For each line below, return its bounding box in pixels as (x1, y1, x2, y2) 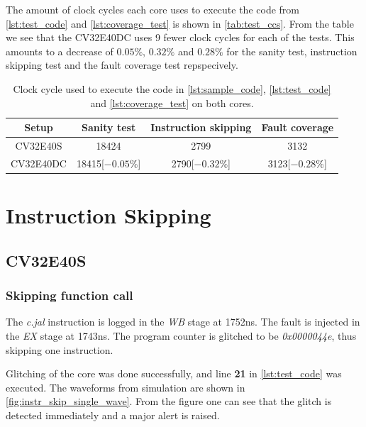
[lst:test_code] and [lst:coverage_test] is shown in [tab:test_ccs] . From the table (6, 16, 354, 30)
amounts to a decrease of (6, 43, 113, 58)
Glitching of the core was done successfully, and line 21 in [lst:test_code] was (6, 366, 342, 381)
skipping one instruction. (6, 342, 113, 357)
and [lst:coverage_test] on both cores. (90, 95, 254, 110)
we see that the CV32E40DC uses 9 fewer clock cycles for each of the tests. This (6, 30, 355, 45)
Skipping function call (6, 287, 133, 304)
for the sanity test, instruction (226, 43, 357, 58)
